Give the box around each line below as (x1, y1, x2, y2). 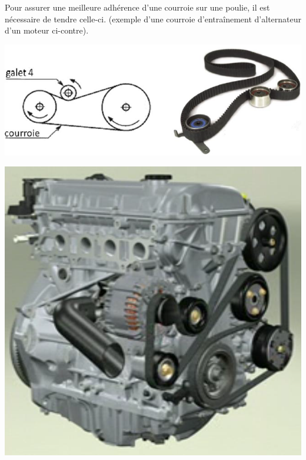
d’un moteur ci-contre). (5, 24, 89, 36)
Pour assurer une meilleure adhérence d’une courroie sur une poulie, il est (5, 1, 270, 13)
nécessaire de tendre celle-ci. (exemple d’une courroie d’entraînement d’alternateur (5, 12, 302, 25)
